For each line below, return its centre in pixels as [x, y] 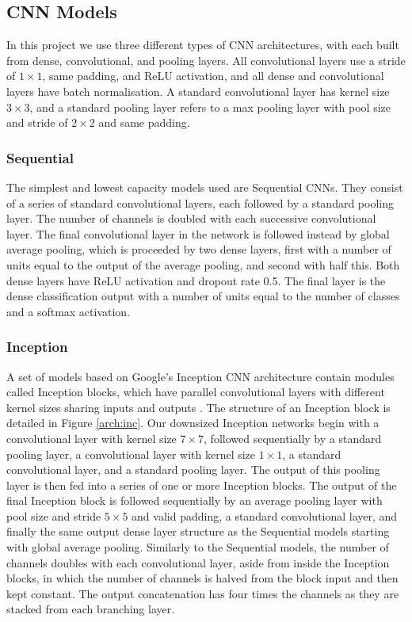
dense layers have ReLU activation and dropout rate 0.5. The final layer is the [196, 280]
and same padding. [144, 122]
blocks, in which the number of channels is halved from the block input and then [202, 578]
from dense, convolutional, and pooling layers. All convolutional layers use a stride [206, 60]
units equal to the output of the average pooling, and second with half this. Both [203, 264]
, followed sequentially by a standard [293, 438]
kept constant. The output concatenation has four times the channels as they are [203, 593]
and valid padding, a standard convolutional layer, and [265, 515]
